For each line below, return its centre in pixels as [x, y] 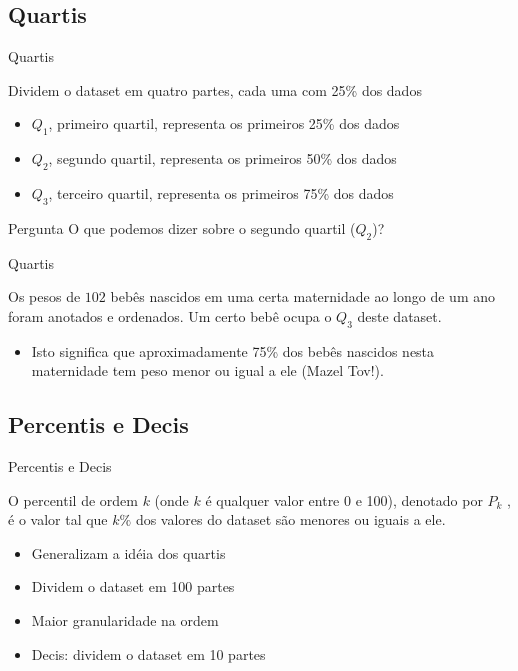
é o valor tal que [58, 519]
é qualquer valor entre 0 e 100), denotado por [344, 499]
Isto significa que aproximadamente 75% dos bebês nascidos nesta [233, 350]
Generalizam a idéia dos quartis [128, 552]
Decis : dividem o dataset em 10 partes [148, 653]
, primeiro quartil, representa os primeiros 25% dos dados [224, 123]
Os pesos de [44, 296]
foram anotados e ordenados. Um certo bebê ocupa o [170, 315]
